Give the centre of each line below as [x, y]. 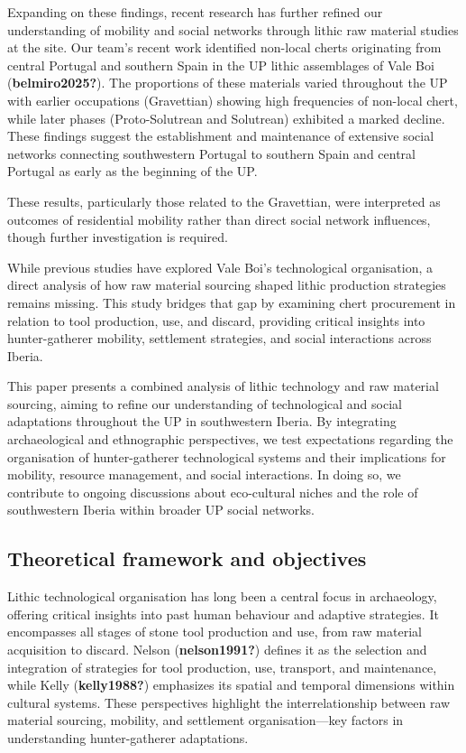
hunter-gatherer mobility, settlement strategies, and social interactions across [219, 338]
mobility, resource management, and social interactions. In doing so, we [204, 474]
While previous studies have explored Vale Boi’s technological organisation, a [220, 267]
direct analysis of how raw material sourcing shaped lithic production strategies [227, 285]
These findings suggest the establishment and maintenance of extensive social [221, 136]
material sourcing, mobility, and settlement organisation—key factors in [206, 720]
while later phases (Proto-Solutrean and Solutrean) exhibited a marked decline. [226, 118]
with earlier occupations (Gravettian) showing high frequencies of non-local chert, [233, 100]
